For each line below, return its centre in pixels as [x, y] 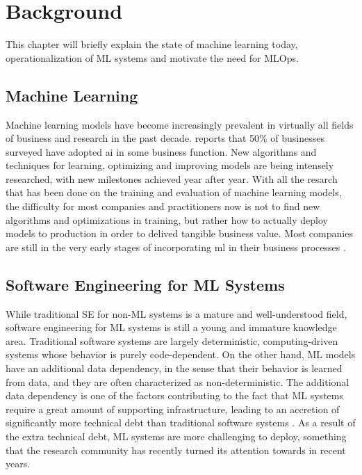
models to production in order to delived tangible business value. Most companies [179, 233]
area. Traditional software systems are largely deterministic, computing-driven [172, 340]
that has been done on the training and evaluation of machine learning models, [174, 192]
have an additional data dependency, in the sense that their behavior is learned [174, 368]
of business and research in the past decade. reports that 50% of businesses [165, 138]
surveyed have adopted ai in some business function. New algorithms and [161, 151]
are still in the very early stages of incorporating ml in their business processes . [176, 247]
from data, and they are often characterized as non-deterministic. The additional [178, 381]
